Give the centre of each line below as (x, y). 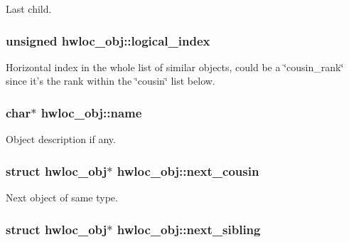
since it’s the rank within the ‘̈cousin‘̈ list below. (111, 81)
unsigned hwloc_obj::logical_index (108, 40)
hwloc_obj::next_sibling (189, 229)
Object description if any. (61, 139)
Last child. (29, 9)
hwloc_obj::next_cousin (188, 170)
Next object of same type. (62, 198)
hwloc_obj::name (91, 112)
